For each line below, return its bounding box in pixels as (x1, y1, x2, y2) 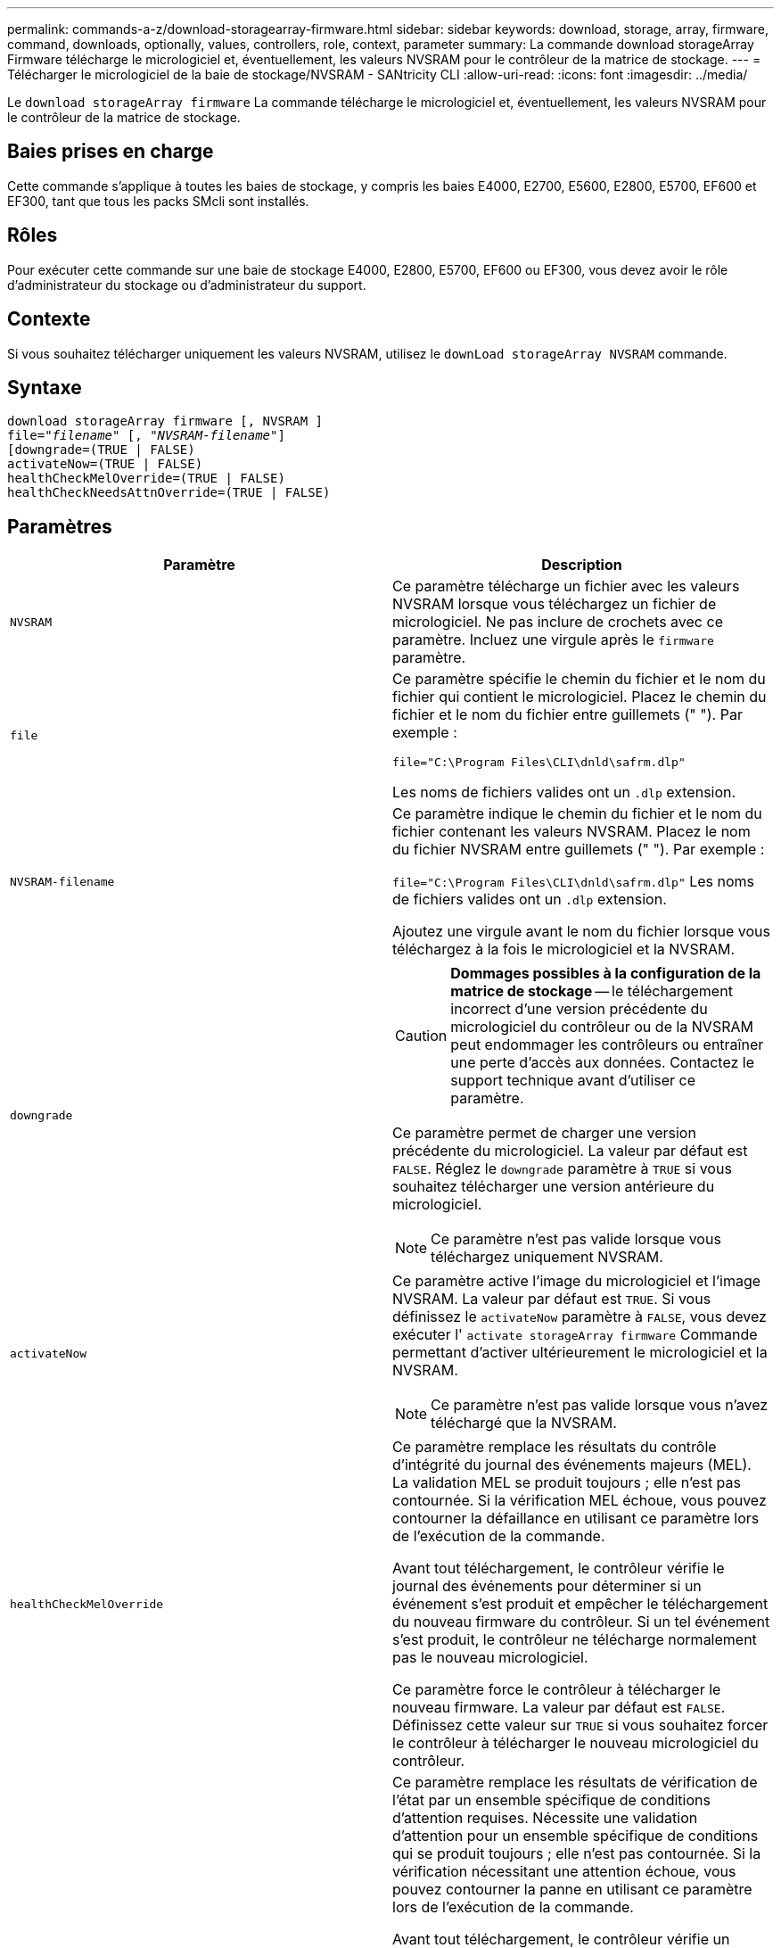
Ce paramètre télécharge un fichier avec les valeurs (392, 577, 740, 596)
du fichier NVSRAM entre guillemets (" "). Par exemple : (392, 840, 765, 859)
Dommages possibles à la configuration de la (450, 964, 761, 983)
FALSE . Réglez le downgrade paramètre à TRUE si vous (392, 1160, 732, 1178)
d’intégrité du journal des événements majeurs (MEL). (392, 1456, 752, 1474)
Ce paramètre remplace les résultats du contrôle (392, 1438, 717, 1457)
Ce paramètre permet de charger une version (392, 1124, 696, 1143)
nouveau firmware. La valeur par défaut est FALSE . (392, 1698, 726, 1717)
